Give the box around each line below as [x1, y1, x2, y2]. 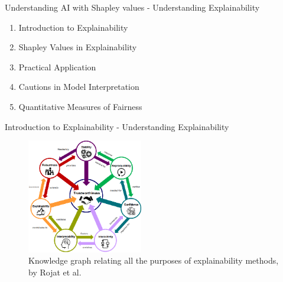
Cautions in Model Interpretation [18, 80, 139, 93]
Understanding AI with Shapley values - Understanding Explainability [5, 1, 260, 13]
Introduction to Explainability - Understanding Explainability [5, 120, 229, 132]
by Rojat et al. [28, 265, 82, 278]
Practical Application [18, 60, 96, 73]
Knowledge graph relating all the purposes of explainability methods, [28, 254, 279, 267]
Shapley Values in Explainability [18, 41, 137, 53]
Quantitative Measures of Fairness [18, 100, 142, 112]
